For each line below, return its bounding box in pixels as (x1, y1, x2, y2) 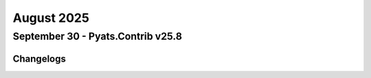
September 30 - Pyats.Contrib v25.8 (12, 30, 182, 42)
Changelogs (12, 53, 67, 64)
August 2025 (12, 10, 89, 25)
